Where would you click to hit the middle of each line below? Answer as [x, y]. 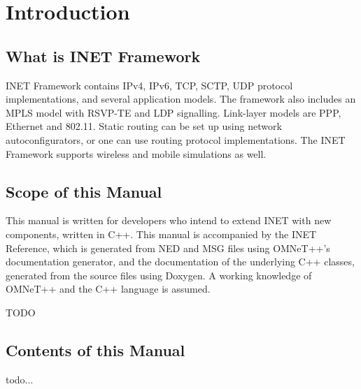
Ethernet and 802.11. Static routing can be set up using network [144, 126]
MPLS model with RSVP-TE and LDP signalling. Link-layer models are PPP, [174, 112]
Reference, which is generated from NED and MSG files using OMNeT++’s [168, 248]
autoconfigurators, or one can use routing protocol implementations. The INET [176, 139]
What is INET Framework [103, 56]
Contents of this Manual [95, 350]
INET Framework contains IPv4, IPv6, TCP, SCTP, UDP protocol [149, 85]
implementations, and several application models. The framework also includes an [181, 99]
